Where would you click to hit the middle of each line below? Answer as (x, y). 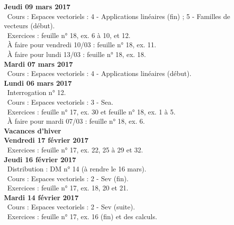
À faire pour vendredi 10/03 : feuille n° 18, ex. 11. (81, 45)
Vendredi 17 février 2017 (46, 140)
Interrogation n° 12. (36, 92)
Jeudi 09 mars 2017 (37, 6)
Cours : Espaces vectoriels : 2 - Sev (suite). (71, 207)
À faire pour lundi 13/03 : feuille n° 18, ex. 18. (76, 54)
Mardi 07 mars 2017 (38, 64)
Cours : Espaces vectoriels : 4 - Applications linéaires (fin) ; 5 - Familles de (118, 16)
